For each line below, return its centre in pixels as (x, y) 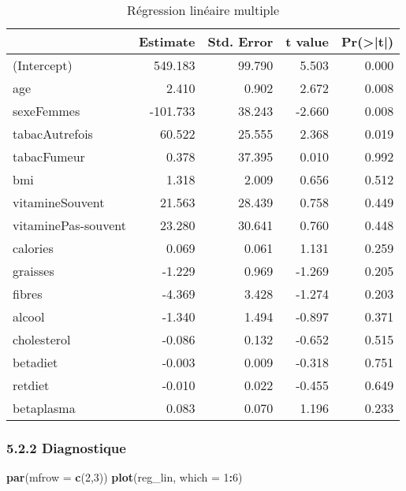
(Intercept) (43, 65)
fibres (28, 294)
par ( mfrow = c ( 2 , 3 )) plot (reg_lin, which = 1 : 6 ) (125, 477)
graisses (34, 271)
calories (33, 248)
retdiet (31, 385)
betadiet (35, 362)
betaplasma (44, 408)
